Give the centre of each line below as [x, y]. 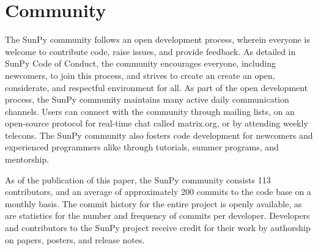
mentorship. [27, 159]
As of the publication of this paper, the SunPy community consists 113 [138, 179]
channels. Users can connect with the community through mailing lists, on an [150, 111]
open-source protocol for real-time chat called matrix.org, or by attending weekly [157, 123]
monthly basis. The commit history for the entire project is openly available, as [153, 203]
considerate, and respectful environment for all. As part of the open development [157, 87]
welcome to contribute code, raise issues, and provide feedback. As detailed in [150, 51]
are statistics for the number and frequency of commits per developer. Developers [157, 215]
